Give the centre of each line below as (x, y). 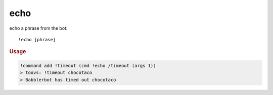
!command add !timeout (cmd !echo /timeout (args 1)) (88, 66)
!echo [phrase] (37, 39)
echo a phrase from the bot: (38, 28)
